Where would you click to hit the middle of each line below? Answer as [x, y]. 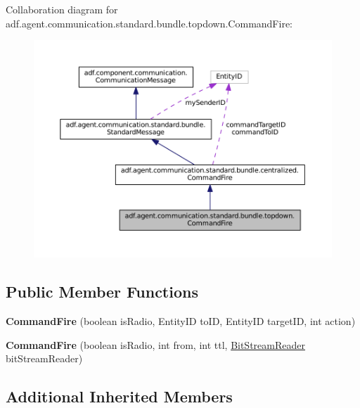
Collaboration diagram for [62, 9]
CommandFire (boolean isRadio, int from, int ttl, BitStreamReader [155, 344]
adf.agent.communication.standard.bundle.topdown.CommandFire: [149, 23]
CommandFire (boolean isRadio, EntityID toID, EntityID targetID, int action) [181, 321]
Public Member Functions [102, 292]
